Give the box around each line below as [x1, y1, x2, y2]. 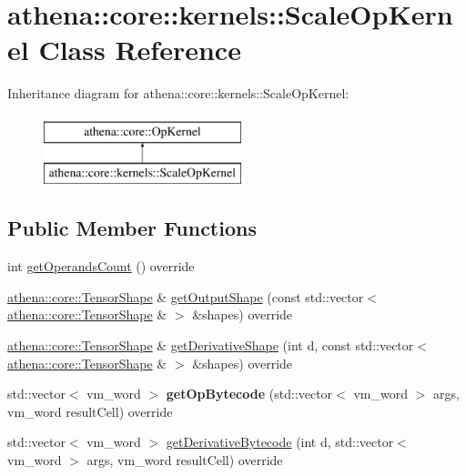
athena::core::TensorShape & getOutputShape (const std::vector [7, 287, 364, 306]
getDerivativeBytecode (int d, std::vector [166, 432, 394, 451]
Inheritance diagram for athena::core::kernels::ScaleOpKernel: [7, 84, 349, 103]
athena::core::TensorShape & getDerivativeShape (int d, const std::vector [7, 336, 414, 355]
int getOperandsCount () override [7, 257, 195, 276]
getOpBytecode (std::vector [166, 384, 333, 403]
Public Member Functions [7, 214, 257, 242]
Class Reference [38, 31, 241, 68]
